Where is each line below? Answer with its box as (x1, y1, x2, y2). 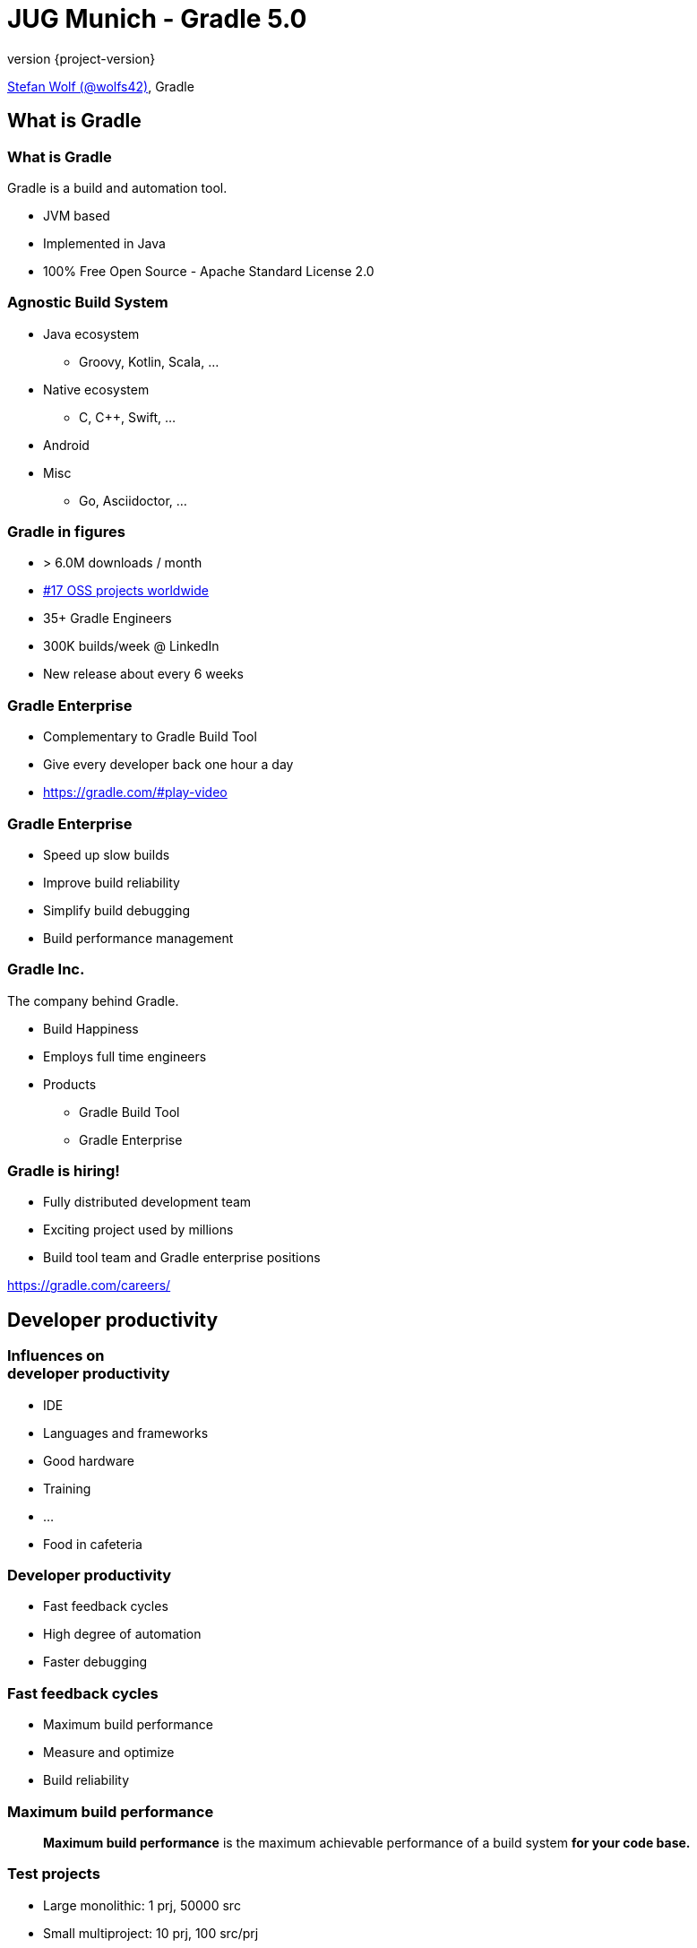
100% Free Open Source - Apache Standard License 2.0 (43, 263, 374, 279)
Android (43, 437, 90, 453)
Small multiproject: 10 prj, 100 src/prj (43, 1925, 259, 1941)
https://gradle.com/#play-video (43, 784, 228, 801)
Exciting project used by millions (43, 1222, 234, 1238)
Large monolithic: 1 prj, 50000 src (43, 1897, 241, 1913)
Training (43, 1480, 91, 1496)
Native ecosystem (43, 381, 150, 397)
